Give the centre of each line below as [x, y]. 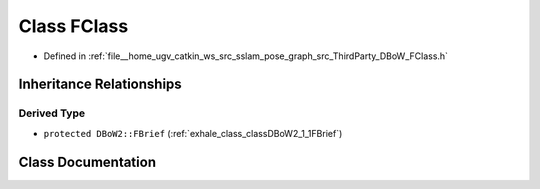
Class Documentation [87, 161]
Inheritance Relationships [100, 84]
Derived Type [51, 113]
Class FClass [73, 26]
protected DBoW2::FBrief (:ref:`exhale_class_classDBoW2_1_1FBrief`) [193, 133]
